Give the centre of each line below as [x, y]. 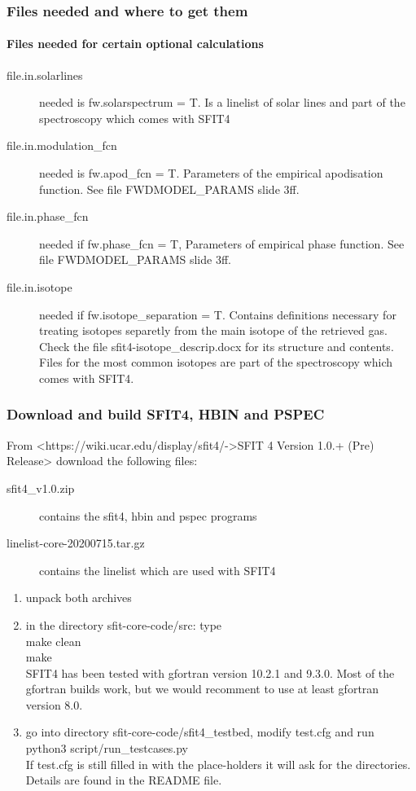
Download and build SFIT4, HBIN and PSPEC [166, 414]
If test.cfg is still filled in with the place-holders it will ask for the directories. [218, 764]
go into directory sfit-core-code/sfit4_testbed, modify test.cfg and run [200, 732]
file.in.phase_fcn [48, 216]
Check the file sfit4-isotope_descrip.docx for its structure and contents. [217, 346]
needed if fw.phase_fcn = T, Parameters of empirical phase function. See [222, 243]
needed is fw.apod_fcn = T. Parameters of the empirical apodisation [211, 173]
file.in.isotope [39, 286]
